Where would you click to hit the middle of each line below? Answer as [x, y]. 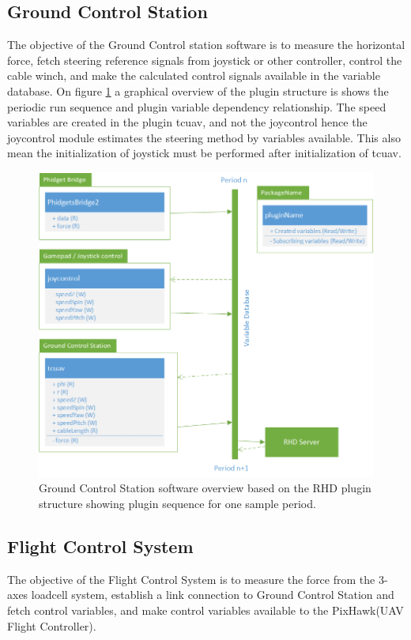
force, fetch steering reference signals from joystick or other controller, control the [205, 60]
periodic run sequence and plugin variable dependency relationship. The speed [197, 106]
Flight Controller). [52, 625]
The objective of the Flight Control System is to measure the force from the [191, 579]
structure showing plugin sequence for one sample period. [177, 504]
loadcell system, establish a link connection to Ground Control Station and [213, 595]
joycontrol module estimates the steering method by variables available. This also [204, 137]
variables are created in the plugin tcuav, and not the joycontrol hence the [187, 122]
